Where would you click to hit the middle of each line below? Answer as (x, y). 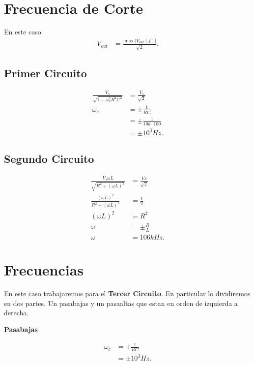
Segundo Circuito (49, 159)
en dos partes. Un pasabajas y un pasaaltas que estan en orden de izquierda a (121, 303)
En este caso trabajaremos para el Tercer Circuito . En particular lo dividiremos (127, 293)
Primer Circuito (45, 73)
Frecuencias (44, 270)
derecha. (16, 313)
